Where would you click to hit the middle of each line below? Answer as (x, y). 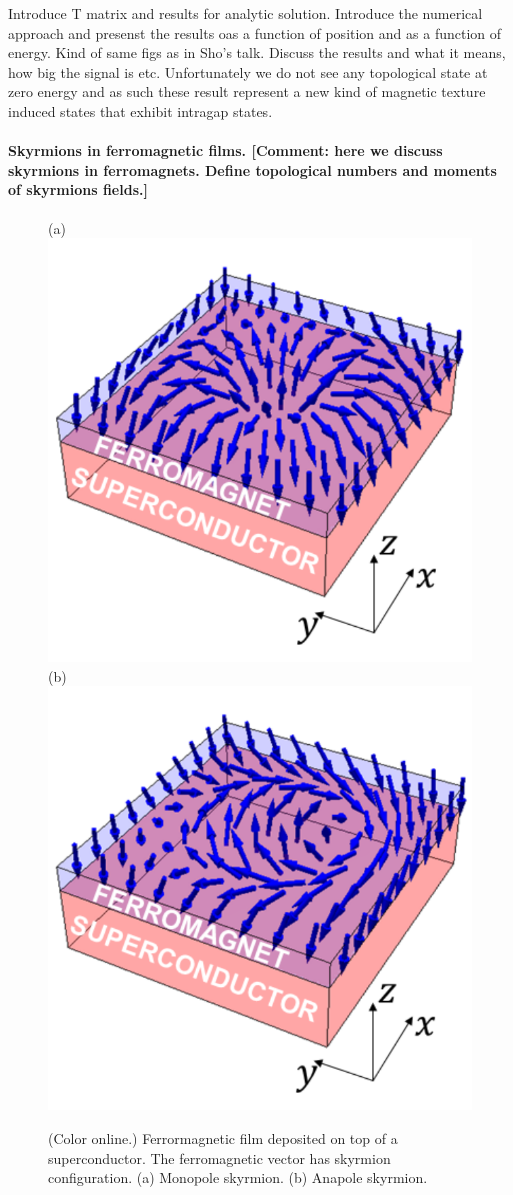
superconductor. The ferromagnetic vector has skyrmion (219, 1157)
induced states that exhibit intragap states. (140, 110)
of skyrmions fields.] (78, 189)
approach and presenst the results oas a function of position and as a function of (255, 32)
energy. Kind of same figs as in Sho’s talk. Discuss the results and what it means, (257, 52)
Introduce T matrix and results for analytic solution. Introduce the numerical (245, 13)
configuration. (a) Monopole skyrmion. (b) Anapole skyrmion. (238, 1177)
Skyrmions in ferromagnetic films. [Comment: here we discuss (225, 150)
